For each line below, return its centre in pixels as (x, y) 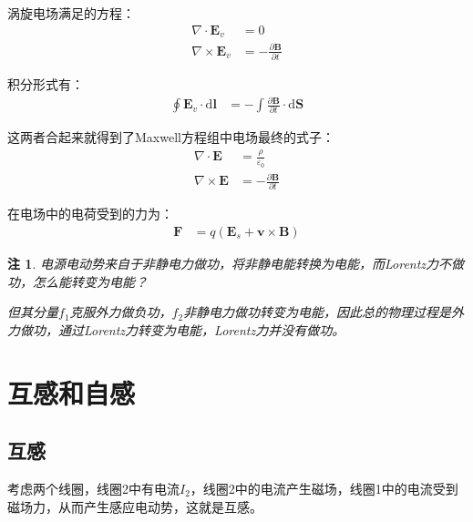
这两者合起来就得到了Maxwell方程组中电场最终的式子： (171, 137)
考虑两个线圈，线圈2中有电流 (93, 488)
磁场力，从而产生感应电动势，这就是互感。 (135, 506)
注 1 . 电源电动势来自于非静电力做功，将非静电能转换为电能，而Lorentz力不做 (236, 264)
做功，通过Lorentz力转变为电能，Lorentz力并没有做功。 (182, 329)
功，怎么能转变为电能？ (77, 281)
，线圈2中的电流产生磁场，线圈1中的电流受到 (324, 488)
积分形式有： (46, 83)
